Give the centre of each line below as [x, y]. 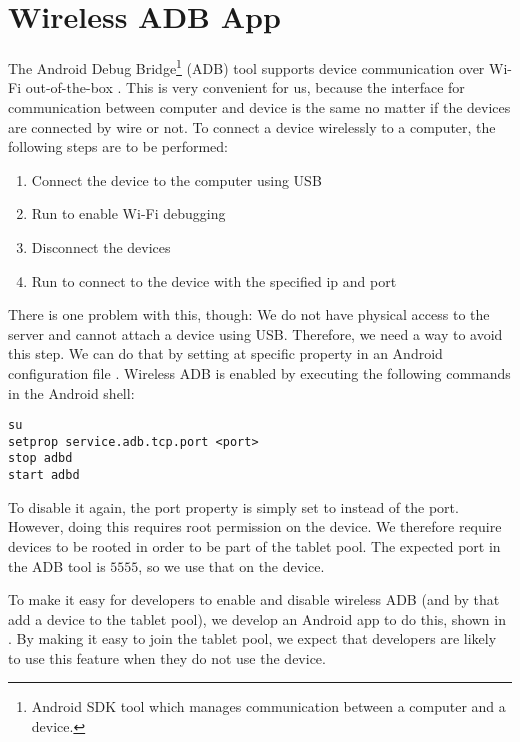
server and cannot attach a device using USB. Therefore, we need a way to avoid [255, 333]
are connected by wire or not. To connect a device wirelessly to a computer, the [252, 126]
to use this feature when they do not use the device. [167, 657]
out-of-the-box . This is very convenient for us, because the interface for [245, 87]
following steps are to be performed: [118, 146]
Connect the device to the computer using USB [176, 179]
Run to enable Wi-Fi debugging [128, 213]
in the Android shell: [71, 392]
